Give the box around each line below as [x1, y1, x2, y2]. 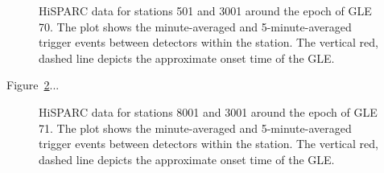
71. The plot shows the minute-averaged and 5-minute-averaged [39, 119, 352, 136]
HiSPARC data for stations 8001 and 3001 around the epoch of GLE [39, 103, 378, 120]
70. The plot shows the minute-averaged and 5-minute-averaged [39, 18, 352, 35]
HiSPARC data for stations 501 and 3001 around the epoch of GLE [39, 2, 372, 19]
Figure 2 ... [6, 76, 60, 93]
